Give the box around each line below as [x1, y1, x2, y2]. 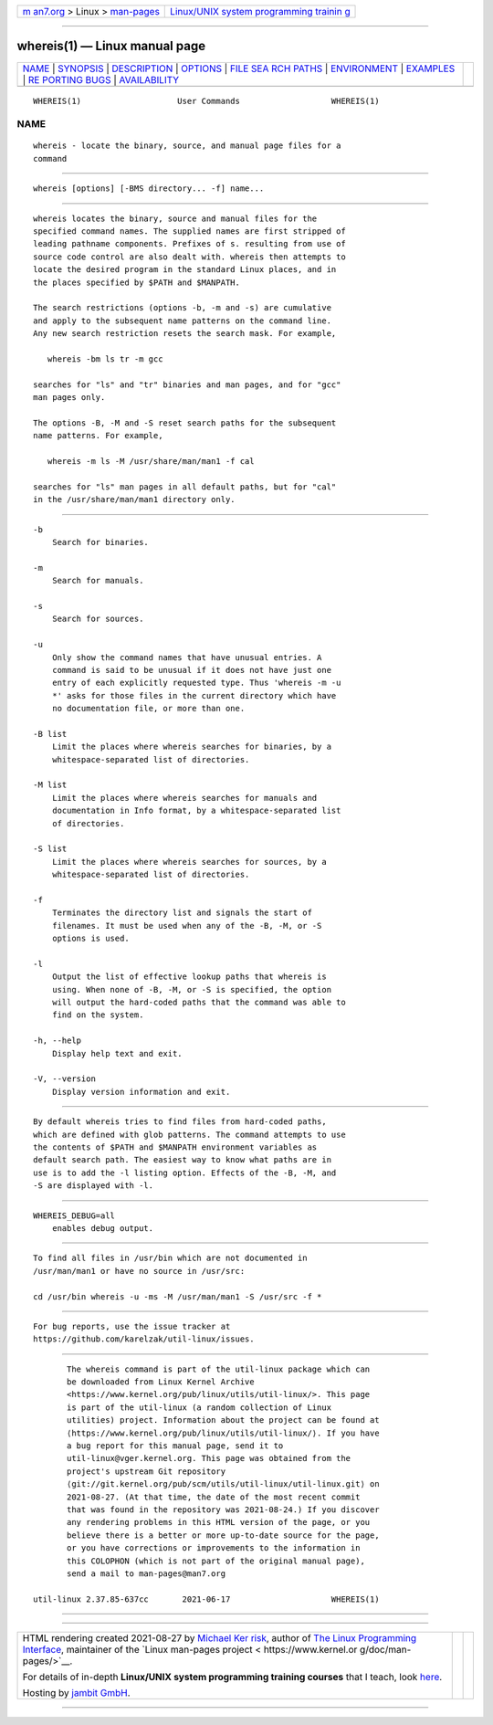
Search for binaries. [51, 537, 150, 548]
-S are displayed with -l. [33, 1181, 154, 1191]
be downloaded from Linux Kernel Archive [67, 1377, 255, 1387]
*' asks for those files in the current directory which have [51, 690, 337, 700]
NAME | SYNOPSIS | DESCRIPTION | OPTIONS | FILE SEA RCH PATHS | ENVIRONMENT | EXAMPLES [22, 62, 456, 75]
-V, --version [33, 1074, 96, 1084]
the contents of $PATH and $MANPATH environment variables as [33, 1141, 318, 1152]
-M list [33, 780, 68, 790]
